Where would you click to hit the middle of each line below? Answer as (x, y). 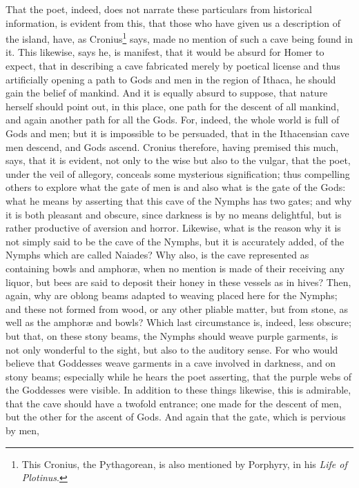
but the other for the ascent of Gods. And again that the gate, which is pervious (176, 417)
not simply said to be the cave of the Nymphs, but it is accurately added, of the (175, 241)
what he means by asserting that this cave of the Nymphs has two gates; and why (179, 200)
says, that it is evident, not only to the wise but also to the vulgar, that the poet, (178, 160)
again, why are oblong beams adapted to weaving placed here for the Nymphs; (172, 295)
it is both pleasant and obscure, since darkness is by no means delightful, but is (174, 214)
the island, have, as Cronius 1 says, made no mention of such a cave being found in (179, 38)
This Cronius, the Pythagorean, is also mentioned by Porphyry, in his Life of (184, 464)
